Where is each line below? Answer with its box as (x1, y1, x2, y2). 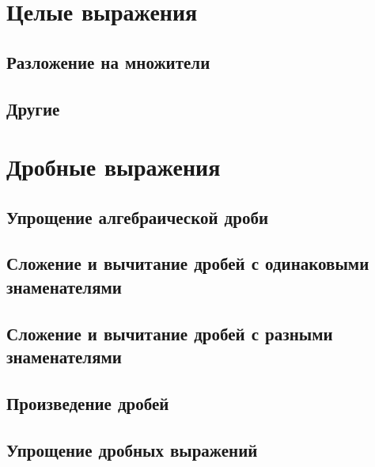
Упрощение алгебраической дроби (6, 204, 269, 229)
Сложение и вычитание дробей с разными (6, 321, 333, 345)
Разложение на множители (6, 49, 210, 74)
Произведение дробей (6, 390, 169, 415)
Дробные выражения (6, 150, 221, 183)
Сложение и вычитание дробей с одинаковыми (6, 251, 369, 275)
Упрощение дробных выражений (6, 437, 258, 461)
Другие (6, 96, 60, 120)
